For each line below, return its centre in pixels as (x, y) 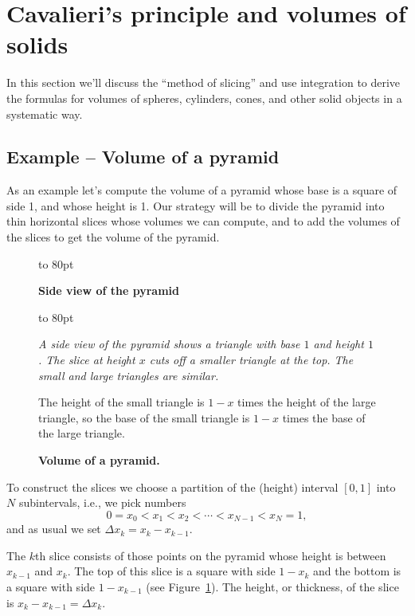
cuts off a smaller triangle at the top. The (251, 360)
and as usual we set (54, 529)
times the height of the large (307, 402)
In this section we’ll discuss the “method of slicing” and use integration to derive (204, 82)
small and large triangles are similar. (129, 375)
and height (339, 344)
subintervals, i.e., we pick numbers (102, 502)
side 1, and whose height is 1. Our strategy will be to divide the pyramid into (196, 205)
